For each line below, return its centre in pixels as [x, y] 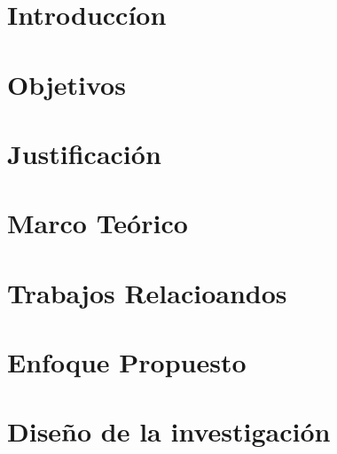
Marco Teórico [98, 223]
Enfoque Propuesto [127, 362]
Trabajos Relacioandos [147, 292]
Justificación [84, 153]
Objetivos [67, 84]
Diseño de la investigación [169, 431]
